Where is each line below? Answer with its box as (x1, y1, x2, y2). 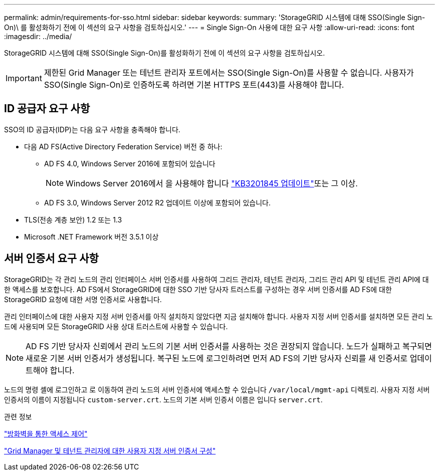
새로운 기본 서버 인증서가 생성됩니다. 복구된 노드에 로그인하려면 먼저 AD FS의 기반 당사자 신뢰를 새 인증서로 (26, 353, 408, 363)
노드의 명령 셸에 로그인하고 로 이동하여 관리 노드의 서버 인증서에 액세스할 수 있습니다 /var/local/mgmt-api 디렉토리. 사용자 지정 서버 (4, 385, 430, 394)
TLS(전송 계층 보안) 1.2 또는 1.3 (24, 215, 122, 224)
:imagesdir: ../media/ (4, 32, 72, 41)
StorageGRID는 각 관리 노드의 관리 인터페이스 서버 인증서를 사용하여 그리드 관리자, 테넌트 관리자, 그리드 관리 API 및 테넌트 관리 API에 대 (4, 275, 429, 284)
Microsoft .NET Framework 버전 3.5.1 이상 (24, 232, 159, 241)
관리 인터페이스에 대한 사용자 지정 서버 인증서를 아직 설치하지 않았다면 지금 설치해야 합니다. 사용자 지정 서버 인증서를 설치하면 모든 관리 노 (4, 312, 433, 321)
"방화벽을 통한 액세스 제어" (4, 429, 88, 438)
